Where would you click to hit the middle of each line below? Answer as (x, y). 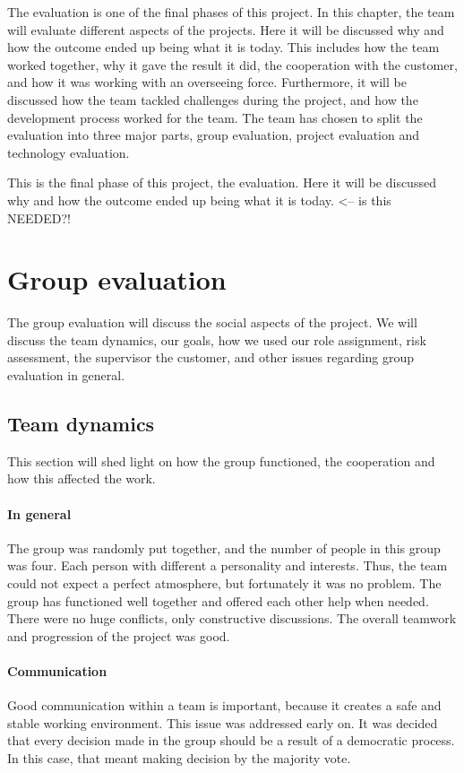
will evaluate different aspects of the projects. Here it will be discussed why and (226, 29)
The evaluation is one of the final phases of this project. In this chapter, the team (231, 12)
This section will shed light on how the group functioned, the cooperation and (221, 460)
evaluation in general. (66, 375)
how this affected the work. (82, 478)
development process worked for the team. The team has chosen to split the (215, 117)
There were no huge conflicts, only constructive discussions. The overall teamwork (232, 618)
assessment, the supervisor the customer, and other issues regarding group (211, 357)
